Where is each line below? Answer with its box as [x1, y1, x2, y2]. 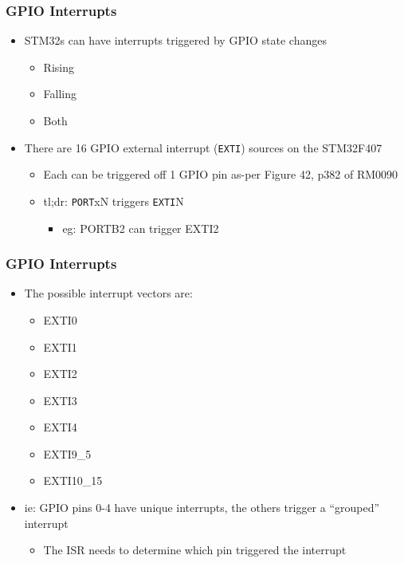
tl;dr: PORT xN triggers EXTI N [43, 192, 184, 209]
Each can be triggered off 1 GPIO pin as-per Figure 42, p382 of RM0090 [43, 166, 398, 183]
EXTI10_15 [43, 472, 103, 489]
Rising [43, 58, 74, 75]
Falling [43, 85, 77, 102]
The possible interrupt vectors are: [24, 285, 193, 301]
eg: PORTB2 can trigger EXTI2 [62, 219, 219, 236]
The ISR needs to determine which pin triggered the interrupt [43, 541, 347, 558]
